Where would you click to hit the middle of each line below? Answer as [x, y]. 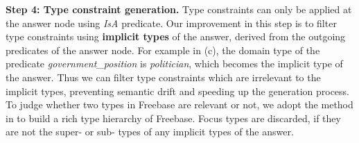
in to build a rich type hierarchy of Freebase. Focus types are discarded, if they [173, 118]
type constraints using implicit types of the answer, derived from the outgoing [176, 36]
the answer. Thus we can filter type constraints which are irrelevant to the [163, 77]
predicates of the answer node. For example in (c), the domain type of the [163, 50]
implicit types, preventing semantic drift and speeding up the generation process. [178, 91]
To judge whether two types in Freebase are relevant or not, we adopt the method [179, 104]
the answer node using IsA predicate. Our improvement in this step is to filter [171, 23]
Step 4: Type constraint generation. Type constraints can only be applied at [179, 9]
